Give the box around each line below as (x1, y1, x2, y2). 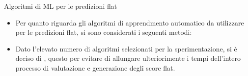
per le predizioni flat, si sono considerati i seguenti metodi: (15, 27, 192, 37)
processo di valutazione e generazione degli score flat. (15, 62, 175, 73)
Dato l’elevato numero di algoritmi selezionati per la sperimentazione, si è (15, 43, 237, 53)
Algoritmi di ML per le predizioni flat (4, 1, 117, 11)
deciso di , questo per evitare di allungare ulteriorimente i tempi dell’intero (15, 53, 241, 63)
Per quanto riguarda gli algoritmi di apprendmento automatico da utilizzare (15, 17, 244, 27)
